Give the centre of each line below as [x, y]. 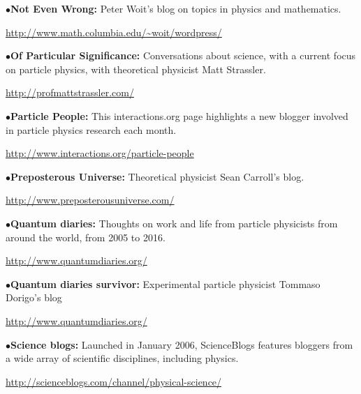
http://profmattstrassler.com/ [70, 92]
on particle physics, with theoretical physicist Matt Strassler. [136, 69]
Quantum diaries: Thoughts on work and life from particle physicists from [174, 223]
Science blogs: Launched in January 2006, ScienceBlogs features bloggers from [182, 344]
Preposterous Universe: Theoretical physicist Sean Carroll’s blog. [157, 176]
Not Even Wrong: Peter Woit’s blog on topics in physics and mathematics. [176, 8]
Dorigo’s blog [34, 297]
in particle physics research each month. [91, 129]
